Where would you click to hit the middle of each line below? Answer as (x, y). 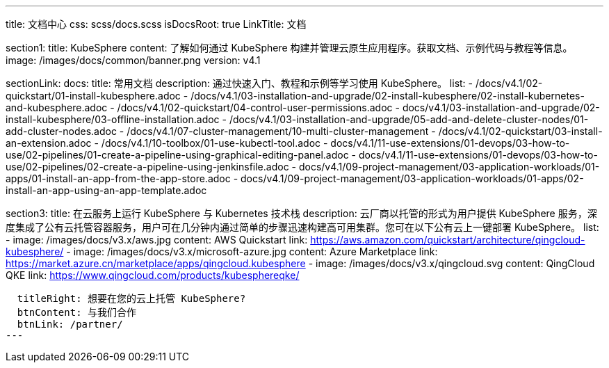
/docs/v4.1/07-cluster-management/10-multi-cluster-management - (281, 131)
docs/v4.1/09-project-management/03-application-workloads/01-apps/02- (412, 178)
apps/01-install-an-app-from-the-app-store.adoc (118, 178)
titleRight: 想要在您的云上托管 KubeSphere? (131, 298)
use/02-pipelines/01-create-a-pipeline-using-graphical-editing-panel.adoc (177, 155)
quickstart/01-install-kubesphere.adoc (93, 96)
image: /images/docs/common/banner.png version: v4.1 (133, 60)
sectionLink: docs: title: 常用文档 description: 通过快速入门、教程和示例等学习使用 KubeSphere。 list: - (239, 83)
